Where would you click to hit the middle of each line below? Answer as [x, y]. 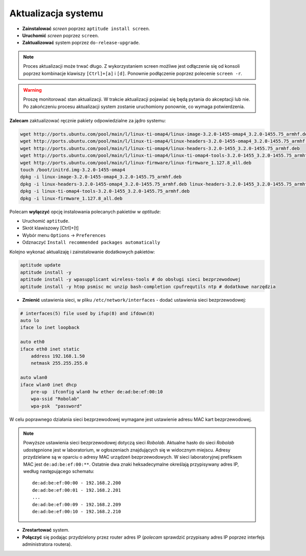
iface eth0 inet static [50, 349]
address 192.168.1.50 [58, 356]
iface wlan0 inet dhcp [48, 385]
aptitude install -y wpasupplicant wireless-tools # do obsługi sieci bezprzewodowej [130, 280]
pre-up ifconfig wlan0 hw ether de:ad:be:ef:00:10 [97, 392]
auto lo [30, 321]
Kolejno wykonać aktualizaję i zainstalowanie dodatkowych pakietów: [82, 252]
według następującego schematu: [59, 471]
